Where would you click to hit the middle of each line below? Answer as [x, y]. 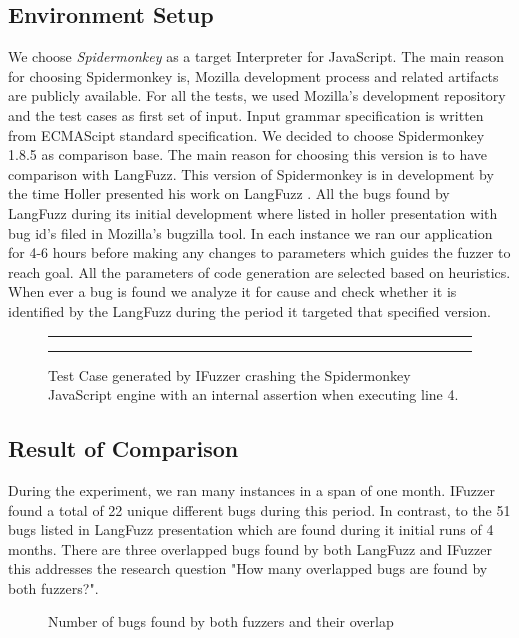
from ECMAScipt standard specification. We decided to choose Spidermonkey [246, 134]
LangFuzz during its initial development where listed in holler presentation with [253, 212]
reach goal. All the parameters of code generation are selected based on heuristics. [259, 271]
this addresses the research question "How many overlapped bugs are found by [248, 568]
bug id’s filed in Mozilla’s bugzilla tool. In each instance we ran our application [250, 232]
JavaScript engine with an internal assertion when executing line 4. [253, 394]
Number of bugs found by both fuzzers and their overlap [221, 621]
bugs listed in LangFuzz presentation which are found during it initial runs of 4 [251, 529]
